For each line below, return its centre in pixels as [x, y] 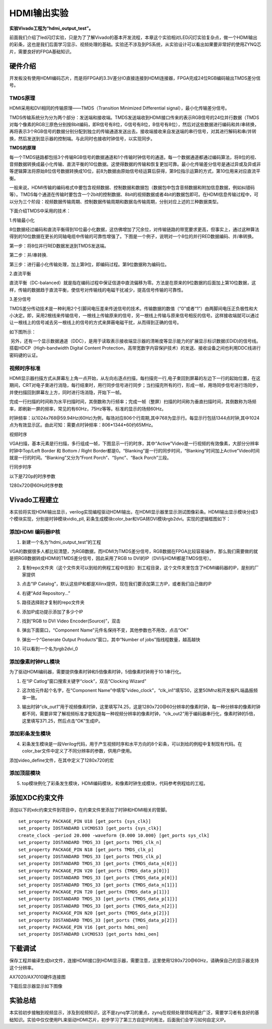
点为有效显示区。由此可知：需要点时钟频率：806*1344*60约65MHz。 [82, 425]
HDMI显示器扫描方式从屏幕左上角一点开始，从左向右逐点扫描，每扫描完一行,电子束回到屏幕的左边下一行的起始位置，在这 [135, 378]
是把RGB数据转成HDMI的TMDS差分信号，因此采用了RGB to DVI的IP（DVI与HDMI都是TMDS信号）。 [112, 558]
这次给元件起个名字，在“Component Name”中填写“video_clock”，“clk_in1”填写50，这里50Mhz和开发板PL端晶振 [138, 691]
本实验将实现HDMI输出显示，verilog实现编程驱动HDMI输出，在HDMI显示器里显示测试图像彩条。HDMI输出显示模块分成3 [134, 512]
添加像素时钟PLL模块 [35, 662]
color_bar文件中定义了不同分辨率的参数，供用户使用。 [78, 751]
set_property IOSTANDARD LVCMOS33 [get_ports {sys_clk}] [90, 828]
